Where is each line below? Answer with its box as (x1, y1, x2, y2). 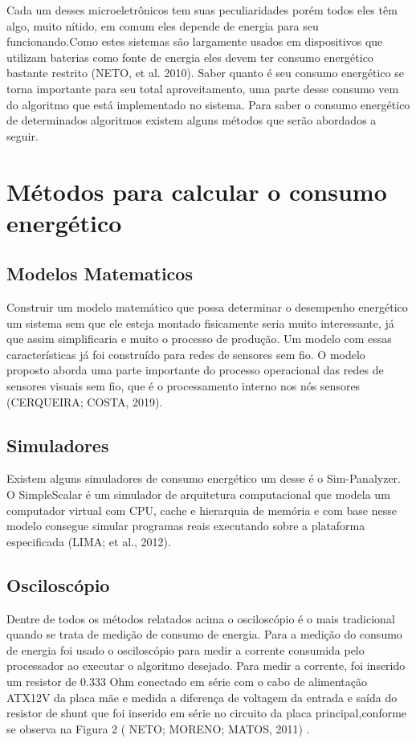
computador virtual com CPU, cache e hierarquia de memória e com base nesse (6, 501, 397, 518)
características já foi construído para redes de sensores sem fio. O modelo (6, 345, 365, 362)
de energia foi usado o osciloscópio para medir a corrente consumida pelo (6, 641, 365, 658)
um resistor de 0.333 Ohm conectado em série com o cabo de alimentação (6, 673, 368, 690)
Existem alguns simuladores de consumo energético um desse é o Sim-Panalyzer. (6, 470, 401, 487)
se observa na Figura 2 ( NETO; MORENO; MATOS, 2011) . (6, 720, 310, 737)
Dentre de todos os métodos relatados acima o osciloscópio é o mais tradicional (6, 610, 395, 627)
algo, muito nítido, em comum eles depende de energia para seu (6, 17, 319, 34)
